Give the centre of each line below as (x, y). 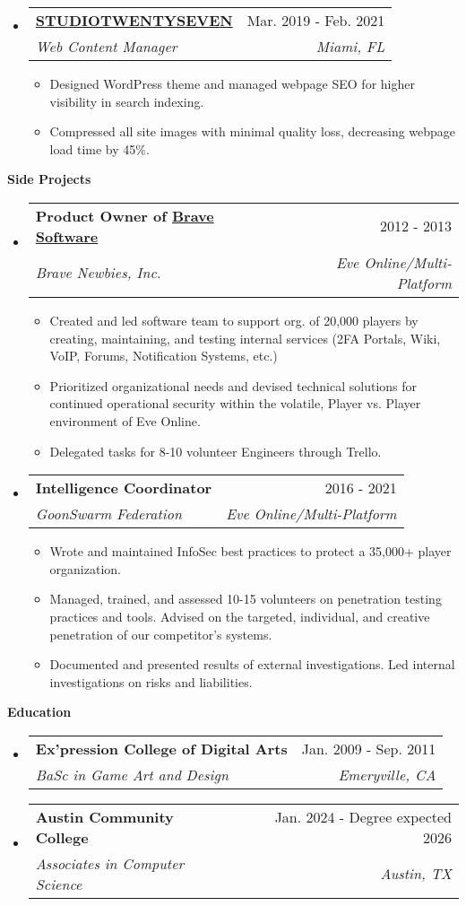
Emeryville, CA (387, 774)
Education (39, 712)
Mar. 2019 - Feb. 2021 (316, 20)
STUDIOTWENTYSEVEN (134, 20)
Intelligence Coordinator (124, 488)
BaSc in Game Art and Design (132, 774)
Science (59, 884)
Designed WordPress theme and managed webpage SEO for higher (232, 83)
